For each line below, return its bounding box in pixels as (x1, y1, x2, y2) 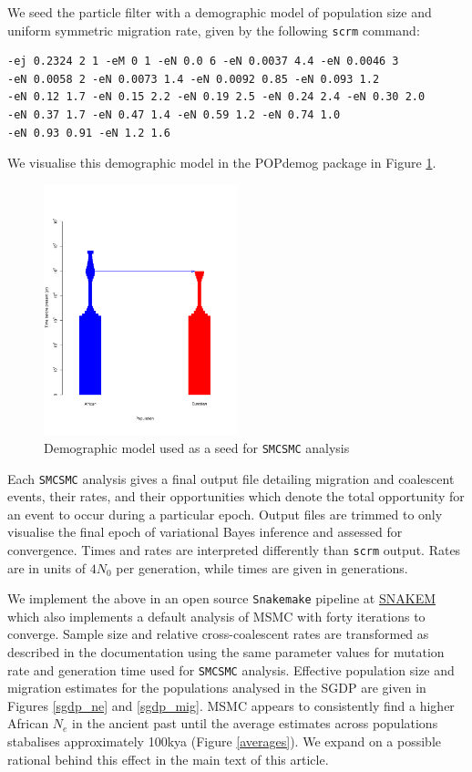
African (7, 714, 49, 733)
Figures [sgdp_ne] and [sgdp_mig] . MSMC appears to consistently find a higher (7, 695, 455, 715)
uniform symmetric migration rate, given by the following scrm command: (7, 20, 420, 39)
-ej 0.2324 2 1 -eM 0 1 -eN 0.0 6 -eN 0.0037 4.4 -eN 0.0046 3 (7, 55, 399, 68)
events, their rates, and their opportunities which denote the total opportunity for (7, 487, 465, 506)
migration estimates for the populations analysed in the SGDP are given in (7, 678, 426, 697)
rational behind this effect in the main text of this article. (7, 749, 329, 768)
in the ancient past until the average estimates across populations (72, 714, 438, 733)
